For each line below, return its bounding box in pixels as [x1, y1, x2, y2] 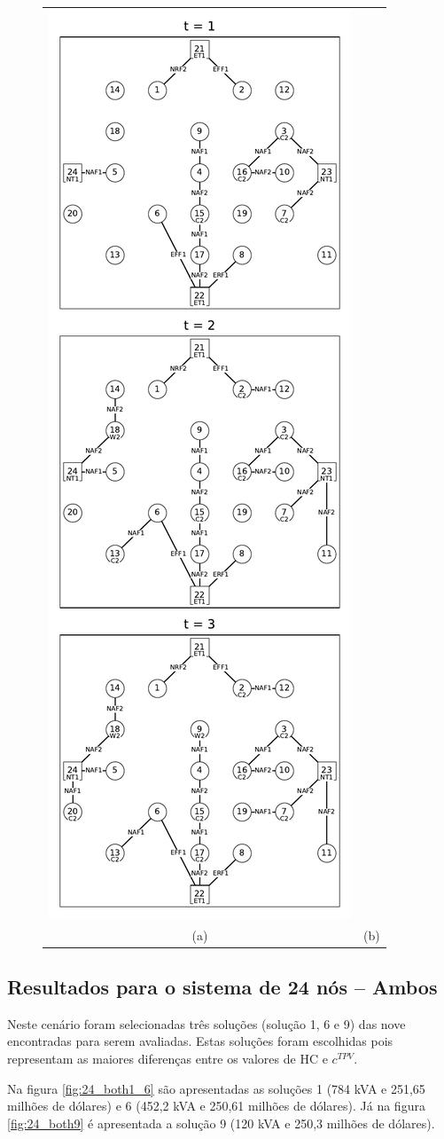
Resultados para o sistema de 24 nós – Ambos [7, 973, 438, 1001]
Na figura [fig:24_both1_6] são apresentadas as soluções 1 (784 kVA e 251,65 [7, 1079, 425, 1097]
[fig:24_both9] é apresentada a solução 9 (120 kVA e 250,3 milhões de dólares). [7, 1113, 435, 1132]
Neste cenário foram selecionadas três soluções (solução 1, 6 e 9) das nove [7, 1014, 406, 1033]
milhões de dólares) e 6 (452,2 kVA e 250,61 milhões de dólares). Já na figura [7, 1096, 425, 1115]
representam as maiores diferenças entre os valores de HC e [7, 1049, 328, 1068]
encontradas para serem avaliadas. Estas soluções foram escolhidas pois [7, 1032, 393, 1050]
